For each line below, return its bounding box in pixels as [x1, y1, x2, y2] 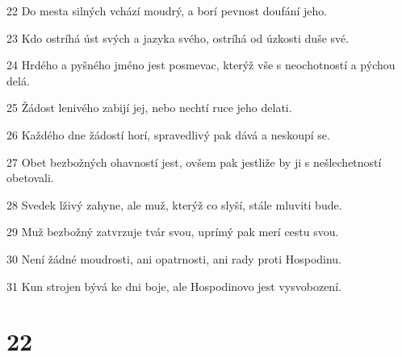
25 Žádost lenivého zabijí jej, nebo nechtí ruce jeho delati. [6, 99, 292, 116]
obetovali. [6, 169, 54, 186]
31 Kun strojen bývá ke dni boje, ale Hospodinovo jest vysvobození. [6, 277, 341, 294]
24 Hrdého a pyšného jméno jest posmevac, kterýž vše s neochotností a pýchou [6, 56, 396, 73]
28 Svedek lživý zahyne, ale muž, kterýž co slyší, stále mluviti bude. [6, 196, 342, 213]
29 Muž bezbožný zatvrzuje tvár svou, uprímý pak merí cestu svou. [6, 223, 339, 240]
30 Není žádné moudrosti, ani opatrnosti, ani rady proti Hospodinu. [6, 250, 342, 267]
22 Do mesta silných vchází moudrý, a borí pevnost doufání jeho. [6, 2, 328, 19]
